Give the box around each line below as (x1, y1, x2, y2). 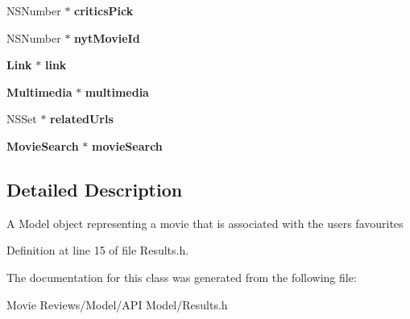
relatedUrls (50, 110, 114, 127)
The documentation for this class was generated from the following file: (6, 268, 357, 285)
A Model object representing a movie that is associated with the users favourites (6, 214, 404, 231)
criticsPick (74, 2, 134, 19)
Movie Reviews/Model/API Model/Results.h (6, 296, 228, 313)
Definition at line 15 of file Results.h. (6, 242, 189, 259)
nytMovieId (74, 29, 140, 46)
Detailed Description (6, 176, 183, 201)
